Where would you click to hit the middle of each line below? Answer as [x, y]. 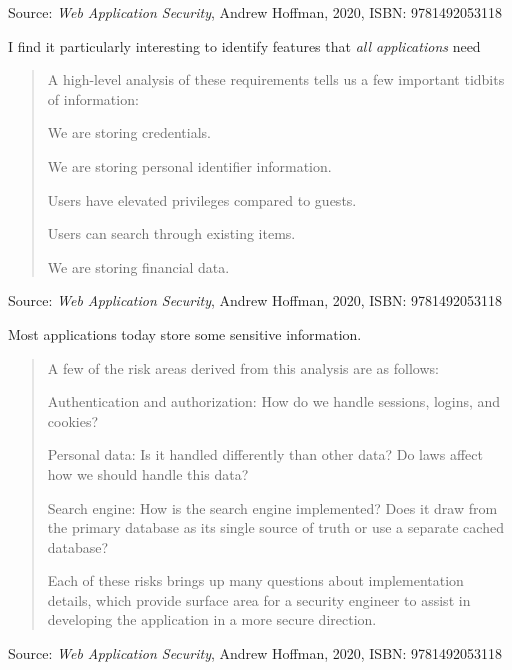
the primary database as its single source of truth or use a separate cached [275, 527]
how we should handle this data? [148, 473]
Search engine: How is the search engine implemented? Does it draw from [272, 507]
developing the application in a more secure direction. [212, 619]
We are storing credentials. [129, 132]
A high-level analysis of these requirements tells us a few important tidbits [276, 79]
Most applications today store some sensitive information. [185, 333]
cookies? [73, 420]
